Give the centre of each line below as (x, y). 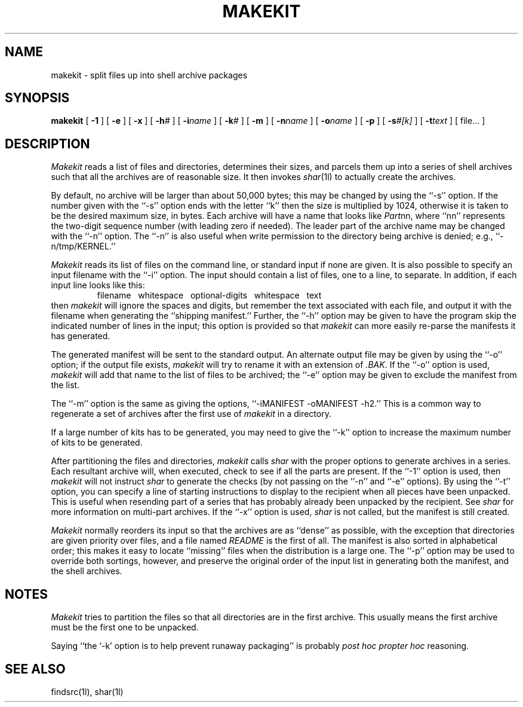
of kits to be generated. (97, 443)
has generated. (81, 336)
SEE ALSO (35, 669)
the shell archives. (87, 571)
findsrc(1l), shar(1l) (87, 691)
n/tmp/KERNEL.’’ (83, 246)
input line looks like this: (98, 285)
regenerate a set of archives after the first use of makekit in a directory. (191, 414)
